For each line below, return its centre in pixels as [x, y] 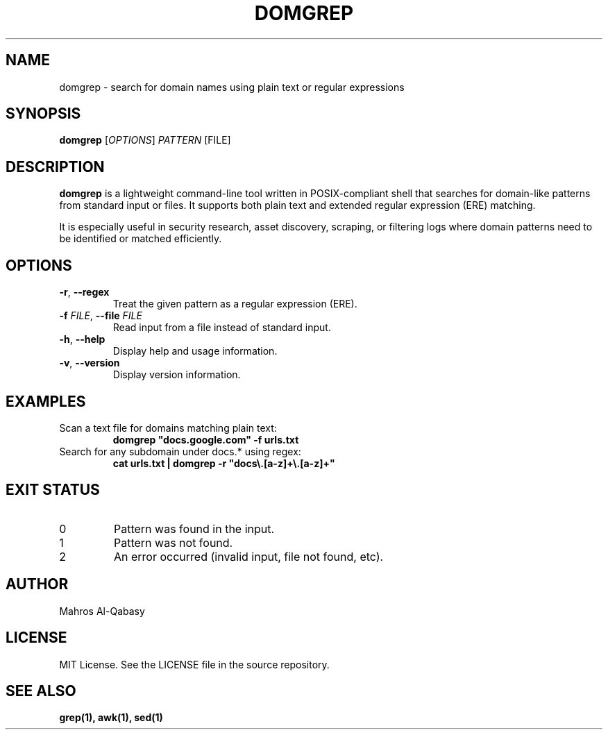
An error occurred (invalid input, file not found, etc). [248, 556]
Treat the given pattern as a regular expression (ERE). [235, 304]
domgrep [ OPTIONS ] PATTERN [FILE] [145, 140]
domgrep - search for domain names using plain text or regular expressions [232, 87]
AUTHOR [37, 584]
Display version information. [177, 375]
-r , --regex [84, 292]
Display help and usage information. [195, 351]
